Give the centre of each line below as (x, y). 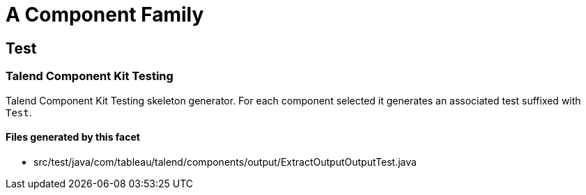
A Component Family (105, 15)
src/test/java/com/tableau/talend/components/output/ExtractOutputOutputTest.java (225, 162)
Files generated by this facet (73, 137)
